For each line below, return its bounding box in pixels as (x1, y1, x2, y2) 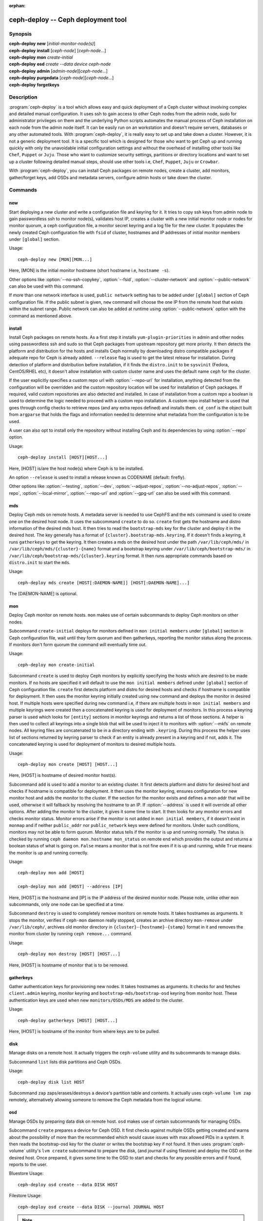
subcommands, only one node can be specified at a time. (9, 901, 124, 907)
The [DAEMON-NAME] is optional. (9, 591, 78, 597)
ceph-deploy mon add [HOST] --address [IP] (18, 884, 123, 889)
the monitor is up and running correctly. (9, 850, 89, 856)
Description (9, 94, 38, 101)
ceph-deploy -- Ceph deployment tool (9, 15, 127, 24)
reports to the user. (9, 1161, 48, 1167)
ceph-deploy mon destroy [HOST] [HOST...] (18, 951, 121, 957)
